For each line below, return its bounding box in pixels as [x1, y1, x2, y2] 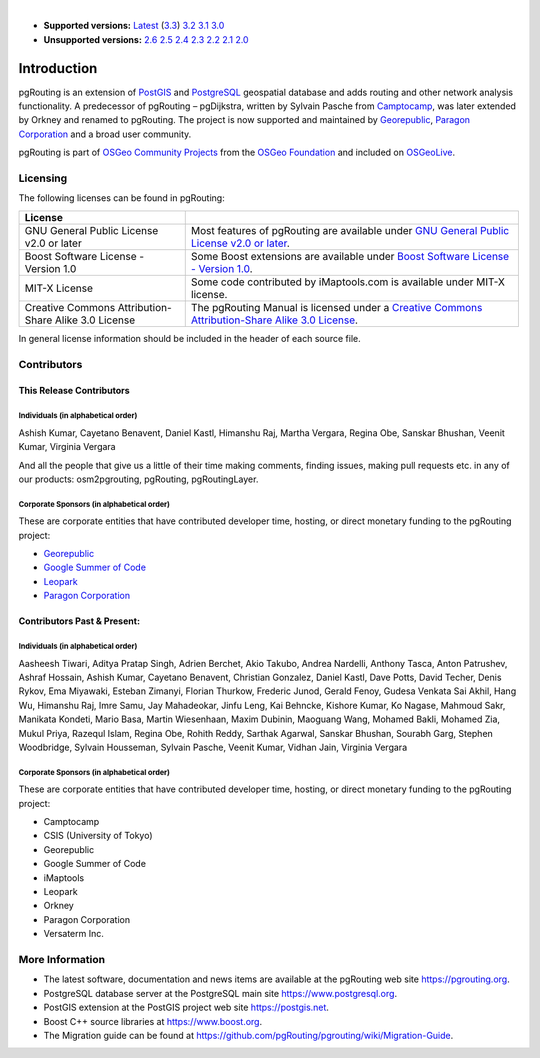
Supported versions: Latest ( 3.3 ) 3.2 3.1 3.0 [43, 20, 225, 32]
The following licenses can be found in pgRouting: [18, 192, 225, 204]
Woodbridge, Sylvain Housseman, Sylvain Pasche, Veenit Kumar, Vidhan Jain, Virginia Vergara [18, 741, 408, 753]
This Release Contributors [18, 385, 130, 397]
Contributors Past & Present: [18, 615, 140, 627]
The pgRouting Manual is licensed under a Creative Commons [190, 300, 483, 314]
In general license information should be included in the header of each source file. [18, 332, 361, 344]
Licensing [18, 171, 68, 185]
